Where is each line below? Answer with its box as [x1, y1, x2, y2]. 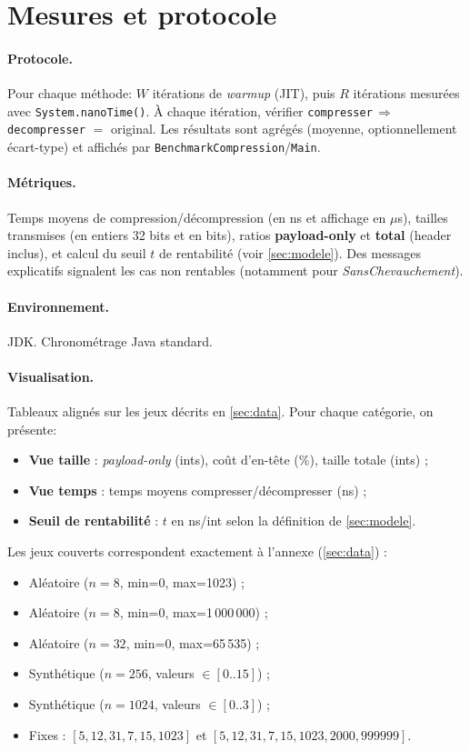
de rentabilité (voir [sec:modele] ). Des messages [158, 243, 421, 262]
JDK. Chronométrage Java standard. [7, 331, 213, 350]
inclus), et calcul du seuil [7, 243, 146, 262]
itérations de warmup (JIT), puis [152, 84, 335, 103]
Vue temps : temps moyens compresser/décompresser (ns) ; [28, 480, 367, 499]
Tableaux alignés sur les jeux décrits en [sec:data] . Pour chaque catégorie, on [7, 402, 434, 421]
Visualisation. [7, 366, 95, 386]
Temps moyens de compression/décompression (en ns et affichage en [7, 207, 386, 226]
